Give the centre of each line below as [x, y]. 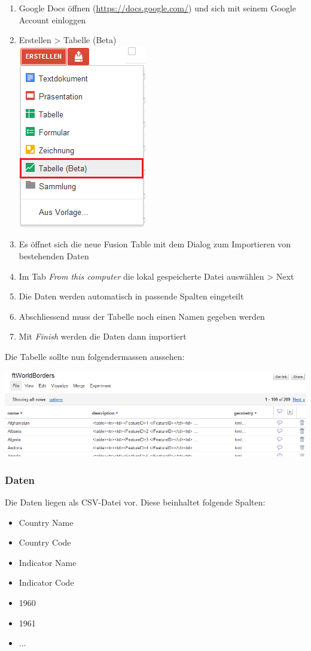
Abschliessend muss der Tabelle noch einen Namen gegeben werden [142, 316]
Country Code [45, 542]
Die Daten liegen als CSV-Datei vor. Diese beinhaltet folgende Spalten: [135, 502]
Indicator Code [46, 582]
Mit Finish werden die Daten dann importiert [103, 336]
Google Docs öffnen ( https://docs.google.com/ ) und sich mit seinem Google [157, 8]
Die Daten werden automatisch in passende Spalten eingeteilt [131, 296]
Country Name [46, 522]
